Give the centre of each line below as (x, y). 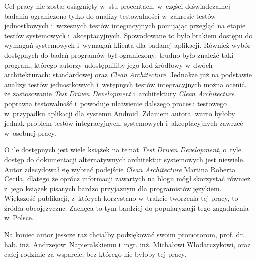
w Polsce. (19, 218)
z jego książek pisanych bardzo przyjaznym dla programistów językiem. (113, 188)
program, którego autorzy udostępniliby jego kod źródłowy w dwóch (109, 64)
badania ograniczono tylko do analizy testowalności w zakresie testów (110, 16)
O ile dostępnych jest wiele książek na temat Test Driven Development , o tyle (123, 149)
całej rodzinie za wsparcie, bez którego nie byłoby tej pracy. (96, 254)
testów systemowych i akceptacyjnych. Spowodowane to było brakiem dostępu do (128, 35)
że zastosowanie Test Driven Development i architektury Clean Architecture (120, 94)
